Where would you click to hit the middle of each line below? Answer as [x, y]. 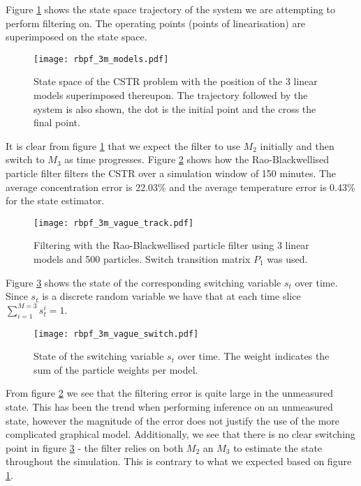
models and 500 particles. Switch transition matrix [142, 259]
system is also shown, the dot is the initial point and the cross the [175, 108]
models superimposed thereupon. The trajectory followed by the [171, 95]
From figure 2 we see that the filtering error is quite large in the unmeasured [169, 393]
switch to [25, 159]
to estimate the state [278, 447]
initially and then [297, 145]
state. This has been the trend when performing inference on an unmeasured [169, 407]
